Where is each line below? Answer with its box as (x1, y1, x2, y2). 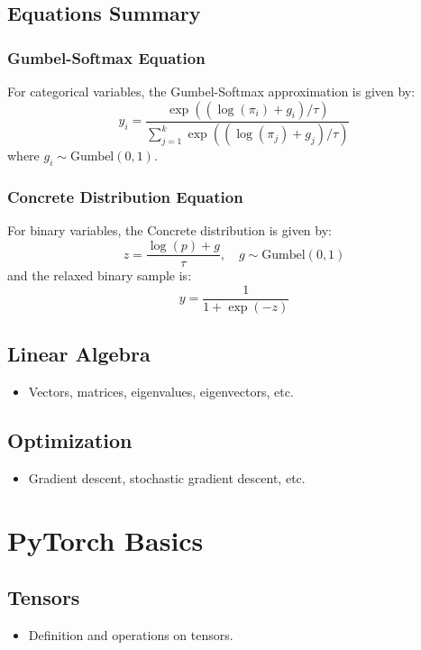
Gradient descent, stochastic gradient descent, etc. (28, 468, 306, 487)
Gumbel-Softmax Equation (7, 46, 206, 69)
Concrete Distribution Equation (7, 186, 243, 208)
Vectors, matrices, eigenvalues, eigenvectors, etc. (28, 382, 294, 400)
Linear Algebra (7, 340, 151, 368)
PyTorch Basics (7, 521, 204, 558)
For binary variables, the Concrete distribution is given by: (7, 221, 332, 240)
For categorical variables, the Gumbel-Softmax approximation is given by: (7, 82, 416, 100)
